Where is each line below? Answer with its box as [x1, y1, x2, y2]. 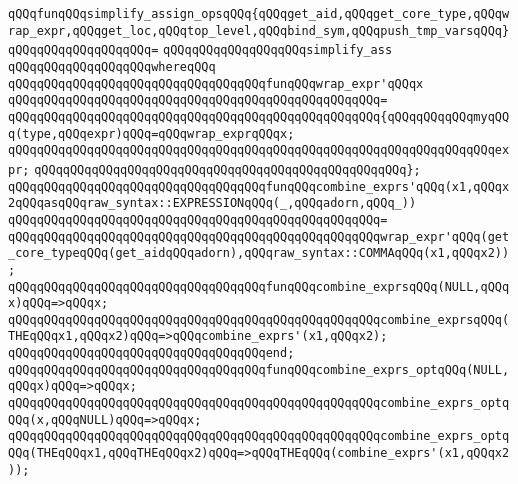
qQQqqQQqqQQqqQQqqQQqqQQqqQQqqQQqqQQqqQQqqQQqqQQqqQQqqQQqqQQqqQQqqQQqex [8, 143, 510, 158]
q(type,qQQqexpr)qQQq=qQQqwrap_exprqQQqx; [8, 126, 295, 141]
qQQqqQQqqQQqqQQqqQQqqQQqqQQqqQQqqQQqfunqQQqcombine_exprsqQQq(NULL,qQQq [8, 279, 510, 294]
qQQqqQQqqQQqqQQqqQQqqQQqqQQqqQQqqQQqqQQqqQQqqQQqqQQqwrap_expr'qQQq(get [8, 229, 510, 244]
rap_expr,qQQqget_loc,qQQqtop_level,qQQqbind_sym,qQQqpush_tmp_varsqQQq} [8, 23, 510, 38]
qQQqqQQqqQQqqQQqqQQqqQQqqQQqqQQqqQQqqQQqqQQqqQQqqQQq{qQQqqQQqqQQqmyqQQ [8, 109, 510, 124]
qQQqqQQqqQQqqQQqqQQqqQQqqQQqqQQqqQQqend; [8, 346, 295, 361]
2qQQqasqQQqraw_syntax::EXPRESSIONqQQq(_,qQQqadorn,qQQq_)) [8, 196, 417, 211]
